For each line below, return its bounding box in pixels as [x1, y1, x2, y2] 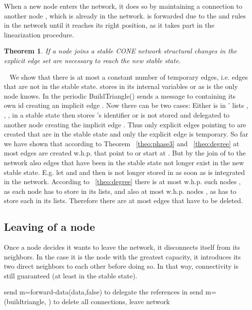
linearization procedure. [4, 29, 74, 39]
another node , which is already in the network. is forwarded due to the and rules [4, 10, 246, 20]
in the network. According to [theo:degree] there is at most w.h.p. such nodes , [4, 176, 241, 187]
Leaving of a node [4, 219, 95, 234]
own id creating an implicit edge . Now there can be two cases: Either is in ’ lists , [4, 100, 249, 110]
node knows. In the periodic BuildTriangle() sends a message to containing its [4, 90, 236, 101]
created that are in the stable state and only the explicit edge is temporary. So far [4, 129, 248, 139]
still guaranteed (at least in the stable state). [4, 270, 137, 280]
